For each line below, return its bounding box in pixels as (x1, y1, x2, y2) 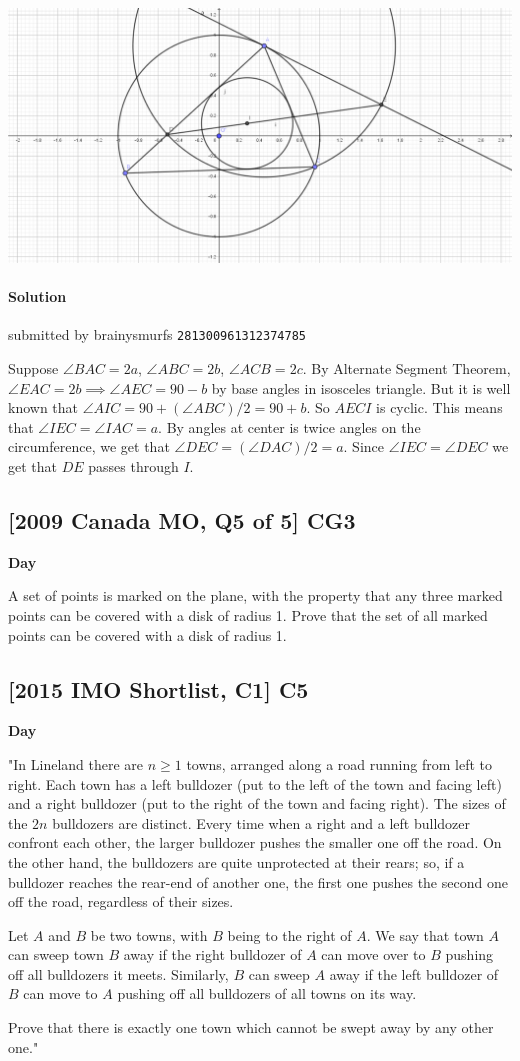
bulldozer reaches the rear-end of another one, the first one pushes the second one (8, 871, 508, 892)
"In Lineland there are (8, 753, 144, 774)
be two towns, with (90, 924, 208, 945)
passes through (88, 455, 179, 476)
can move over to (321, 944, 426, 965)
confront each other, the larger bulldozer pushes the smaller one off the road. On (8, 832, 502, 853)
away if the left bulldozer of (329, 963, 499, 984)
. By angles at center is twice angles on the (158, 416, 421, 437)
